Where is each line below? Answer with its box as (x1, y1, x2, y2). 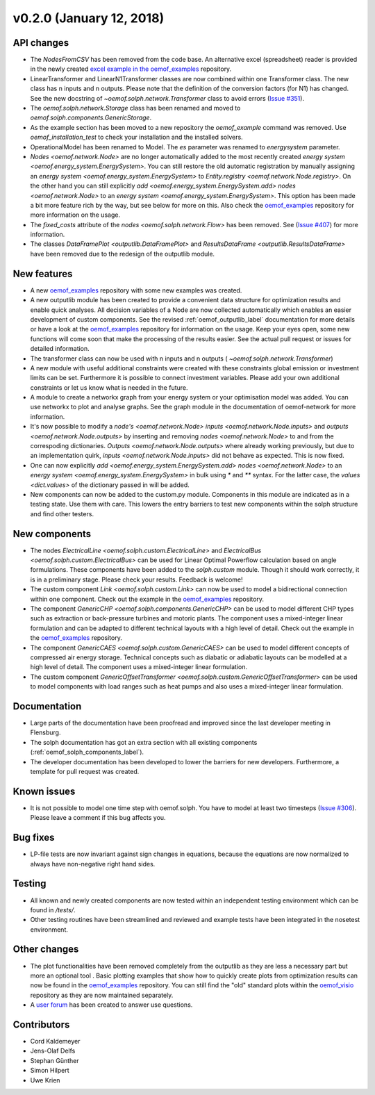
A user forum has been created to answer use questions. (30, 1001, 193, 1009)
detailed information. (30, 345, 90, 353)
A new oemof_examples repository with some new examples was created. (30, 286, 242, 295)
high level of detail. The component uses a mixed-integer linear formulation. (30, 663, 248, 671)
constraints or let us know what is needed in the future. (30, 383, 188, 392)
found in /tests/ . (30, 905, 76, 914)
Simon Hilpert (30, 1067, 69, 1075)
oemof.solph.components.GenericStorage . (30, 113, 152, 122)
